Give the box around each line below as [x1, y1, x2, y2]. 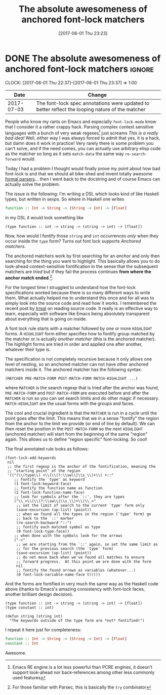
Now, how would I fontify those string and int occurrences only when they [5, 233, 159, 239]
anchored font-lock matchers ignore [5, 63, 154, 75]
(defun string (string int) [5, 613, 63, 618]
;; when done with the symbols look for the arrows [14, 533, 123, 538]
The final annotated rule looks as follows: [5, 446, 89, 451]
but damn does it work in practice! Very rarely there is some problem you [5, 140, 154, 146]
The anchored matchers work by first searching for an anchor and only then [5, 253, 160, 259]
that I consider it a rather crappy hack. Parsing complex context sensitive [5, 123, 154, 129]
